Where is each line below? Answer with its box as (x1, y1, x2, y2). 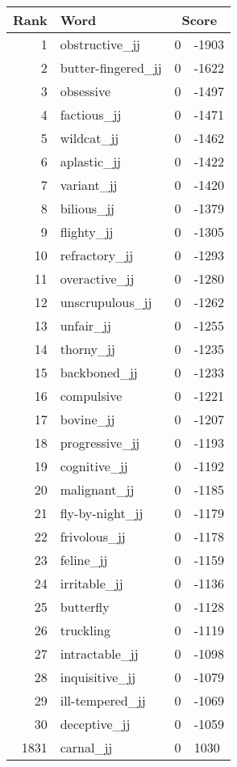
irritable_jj (60, 574, 123, 592)
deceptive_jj (60, 714, 131, 733)
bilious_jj (60, 199, 114, 217)
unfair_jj (60, 316, 111, 335)
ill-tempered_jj (60, 691, 146, 710)
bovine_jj (60, 410, 115, 428)
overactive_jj (60, 269, 135, 288)
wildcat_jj (60, 129, 119, 147)
